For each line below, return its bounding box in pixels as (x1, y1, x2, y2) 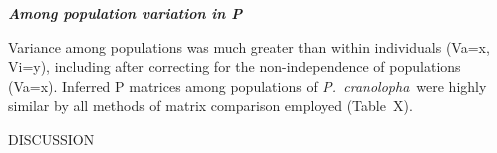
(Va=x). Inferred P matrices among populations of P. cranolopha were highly (8, 75, 487, 96)
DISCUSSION (8, 128, 95, 149)
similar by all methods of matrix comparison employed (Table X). (8, 95, 413, 116)
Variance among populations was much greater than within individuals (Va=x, (8, 36, 490, 57)
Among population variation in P (8, 3, 243, 23)
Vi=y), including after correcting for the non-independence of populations (8, 56, 461, 77)
